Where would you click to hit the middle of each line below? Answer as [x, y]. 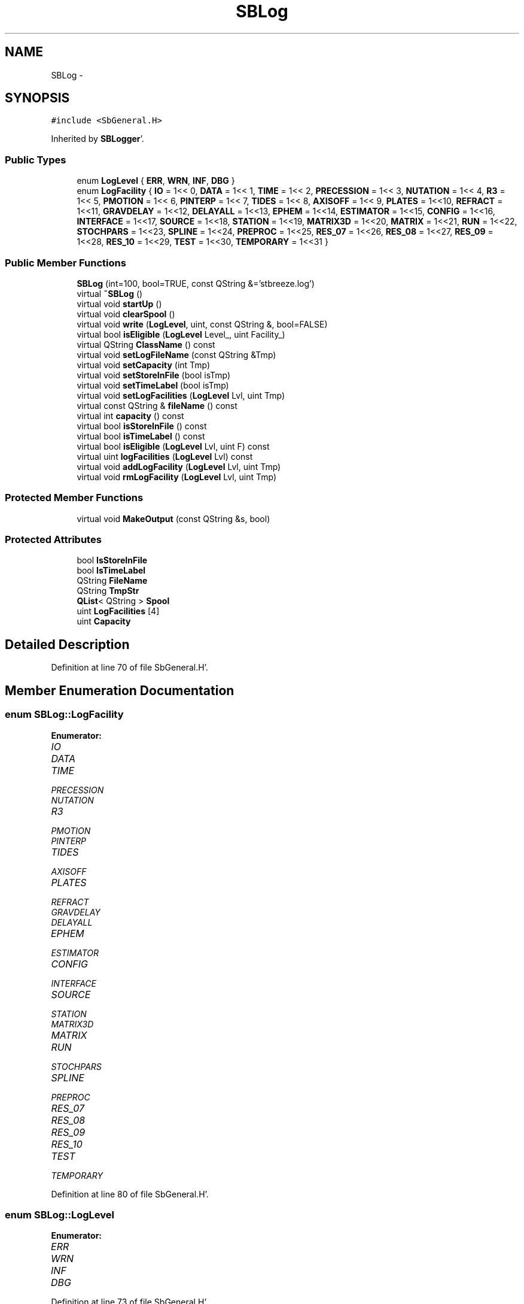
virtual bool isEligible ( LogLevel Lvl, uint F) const [173, 446]
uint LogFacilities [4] [118, 611]
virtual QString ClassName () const [146, 344]
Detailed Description [67, 644]
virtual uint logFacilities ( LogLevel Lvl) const [165, 456]
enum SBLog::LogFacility [64, 715]
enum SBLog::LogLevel [60, 1214]
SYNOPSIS [37, 98]
